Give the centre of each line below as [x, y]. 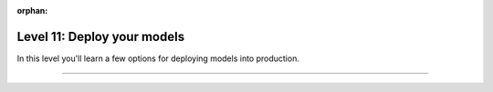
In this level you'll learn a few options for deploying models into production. [158, 58]
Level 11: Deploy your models [101, 36]
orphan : [32, 10]
